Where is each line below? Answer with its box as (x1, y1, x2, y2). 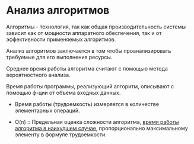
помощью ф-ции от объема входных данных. (6, 89, 121, 96)
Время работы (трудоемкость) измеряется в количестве (14, 100, 159, 107)
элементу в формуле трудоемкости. (14, 131, 107, 138)
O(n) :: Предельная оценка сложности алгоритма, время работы (14, 118, 179, 125)
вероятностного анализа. (6, 71, 71, 78)
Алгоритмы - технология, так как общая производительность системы (6, 23, 186, 30)
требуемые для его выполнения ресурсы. (6, 53, 113, 60)
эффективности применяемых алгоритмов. (6, 36, 116, 43)
